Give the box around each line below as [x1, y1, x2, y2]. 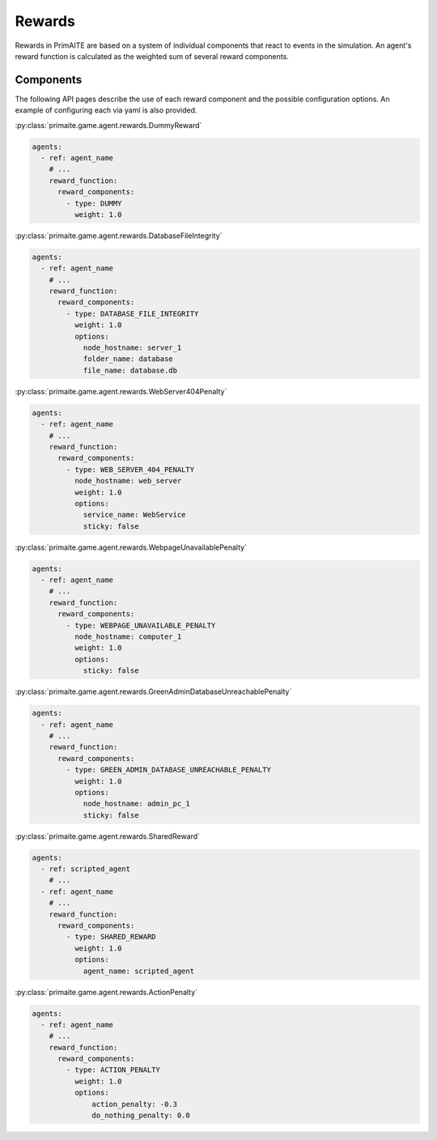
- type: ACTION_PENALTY [66, 1066, 161, 1074]
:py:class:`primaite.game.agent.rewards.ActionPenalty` [15, 987, 198, 997]
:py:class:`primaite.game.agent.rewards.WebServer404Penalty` [15, 386, 227, 396]
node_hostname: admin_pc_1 [83, 799, 190, 809]
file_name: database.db [83, 365, 178, 375]
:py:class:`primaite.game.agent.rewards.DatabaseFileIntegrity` [15, 231, 223, 240]
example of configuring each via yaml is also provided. [15, 105, 197, 115]
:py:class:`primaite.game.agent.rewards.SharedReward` [15, 831, 201, 841]
